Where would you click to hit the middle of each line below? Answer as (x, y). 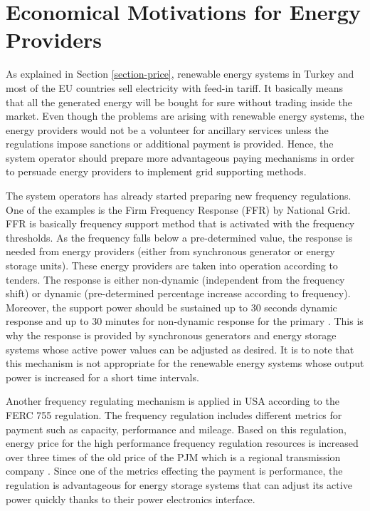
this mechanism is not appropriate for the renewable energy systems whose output (185, 363)
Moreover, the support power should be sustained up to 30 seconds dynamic (171, 307)
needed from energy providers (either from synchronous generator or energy (170, 251)
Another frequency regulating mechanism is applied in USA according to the (173, 401)
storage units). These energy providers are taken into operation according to (172, 265)
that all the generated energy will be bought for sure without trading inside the (179, 102)
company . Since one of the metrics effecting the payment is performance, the (174, 471)
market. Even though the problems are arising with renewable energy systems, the (185, 116)
